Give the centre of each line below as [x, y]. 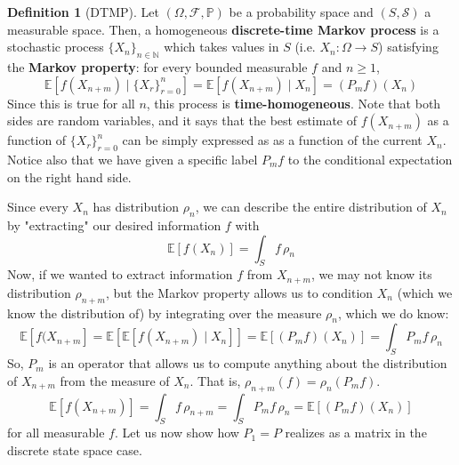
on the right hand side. [69, 176]
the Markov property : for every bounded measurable [157, 66]
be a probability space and [301, 12]
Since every [38, 207]
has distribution [136, 207]
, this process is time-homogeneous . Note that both [294, 103]
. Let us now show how [177, 433]
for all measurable [56, 433]
